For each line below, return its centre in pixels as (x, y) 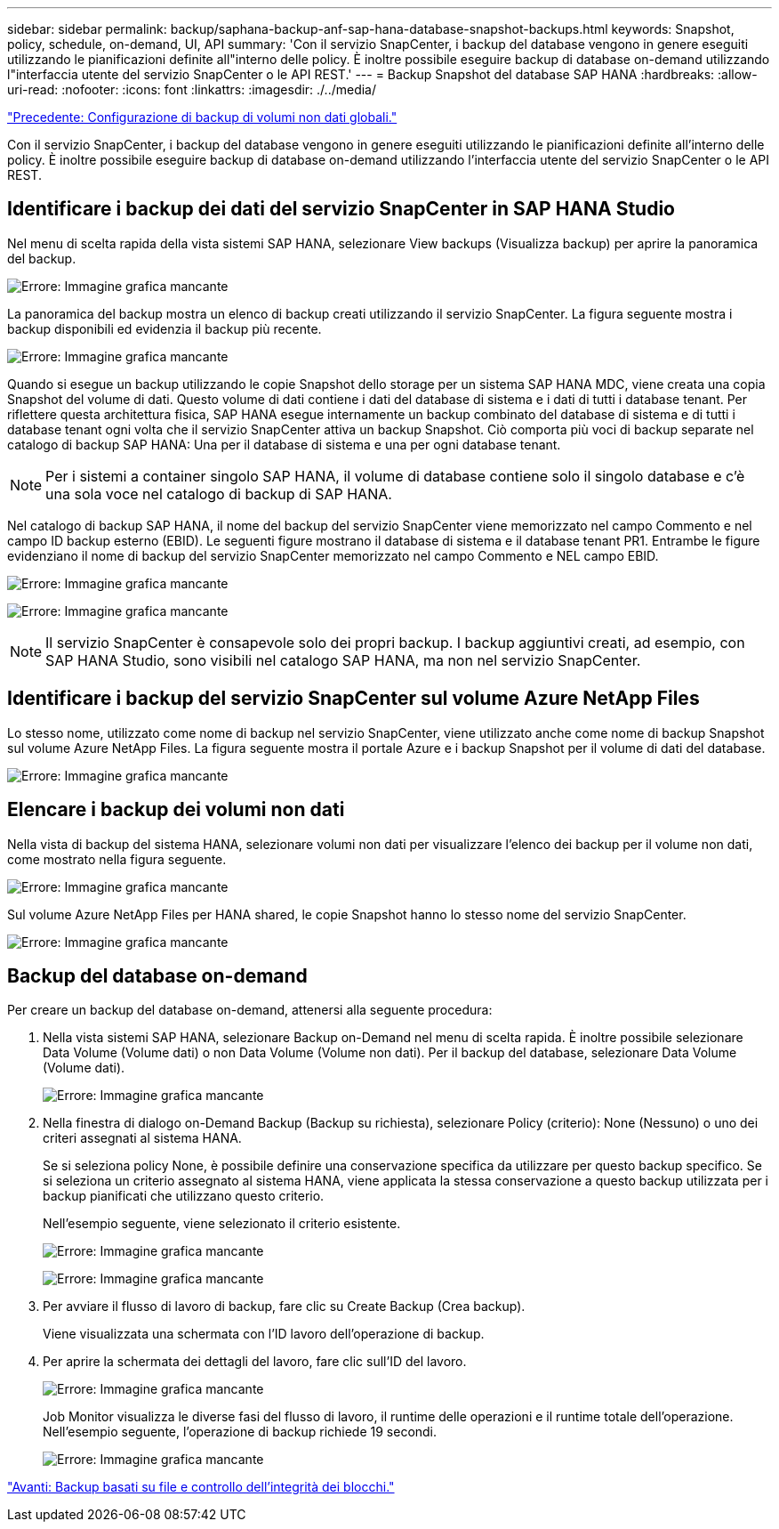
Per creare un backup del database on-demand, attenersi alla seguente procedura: (250, 1010)
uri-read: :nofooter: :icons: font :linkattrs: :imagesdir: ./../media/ (192, 89)
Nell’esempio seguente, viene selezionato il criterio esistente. (222, 1224)
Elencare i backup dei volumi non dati (176, 810)
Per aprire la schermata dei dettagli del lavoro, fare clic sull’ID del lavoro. (255, 1362)
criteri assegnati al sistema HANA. (142, 1138)
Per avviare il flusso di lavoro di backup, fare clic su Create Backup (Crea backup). (284, 1307)
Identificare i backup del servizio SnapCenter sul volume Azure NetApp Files (353, 699)
